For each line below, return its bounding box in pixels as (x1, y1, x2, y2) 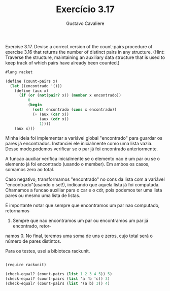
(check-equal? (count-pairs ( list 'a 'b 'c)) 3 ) (5, 276, 110, 281)
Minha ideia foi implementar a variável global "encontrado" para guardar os (5, 135, 162, 141)
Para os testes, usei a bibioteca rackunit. (5, 248, 90, 254)
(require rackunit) (5, 263, 47, 268)
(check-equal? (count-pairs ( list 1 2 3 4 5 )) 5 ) (5, 272, 113, 277)
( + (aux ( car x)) (32, 112, 70, 117)
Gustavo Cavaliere (65, 20, 105, 26)
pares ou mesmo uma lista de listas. (5, 192, 80, 199)
